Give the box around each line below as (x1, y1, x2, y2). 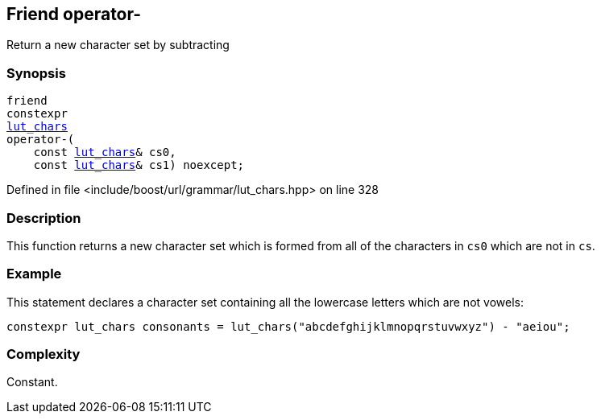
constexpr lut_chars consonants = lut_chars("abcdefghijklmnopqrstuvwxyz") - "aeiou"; (6, 319, 570, 333)
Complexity (6, 346, 81, 363)
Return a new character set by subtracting (6, 38, 230, 52)
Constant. (6, 375, 58, 389)
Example (6, 266, 62, 282)
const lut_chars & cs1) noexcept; (33, 159, 245, 172)
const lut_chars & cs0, (33, 146, 176, 159)
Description (6, 209, 81, 226)
